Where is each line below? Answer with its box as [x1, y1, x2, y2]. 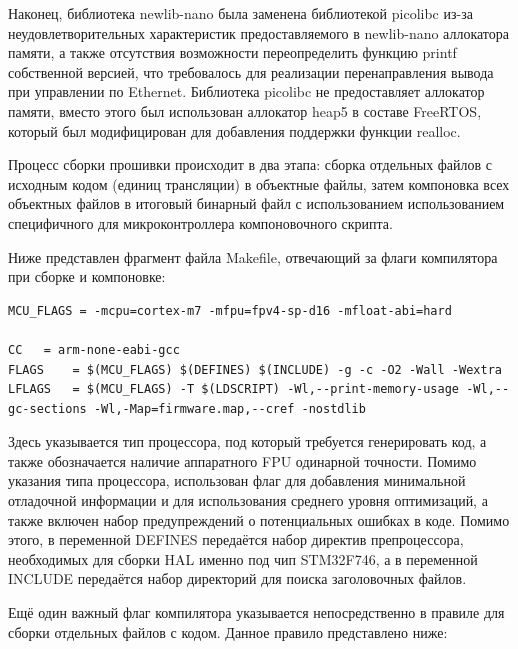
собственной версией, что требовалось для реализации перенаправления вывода [8, 61, 494, 82]
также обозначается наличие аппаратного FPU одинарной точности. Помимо [8, 450, 477, 471]
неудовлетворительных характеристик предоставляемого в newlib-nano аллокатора [8, 22, 510, 43]
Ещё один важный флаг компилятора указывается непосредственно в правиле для [8, 602, 505, 623]
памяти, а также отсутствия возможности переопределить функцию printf [8, 42, 457, 63]
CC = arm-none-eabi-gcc [8, 342, 180, 357]
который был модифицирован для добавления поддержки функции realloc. [8, 120, 461, 141]
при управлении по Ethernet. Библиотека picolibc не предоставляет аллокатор [8, 81, 485, 102]
